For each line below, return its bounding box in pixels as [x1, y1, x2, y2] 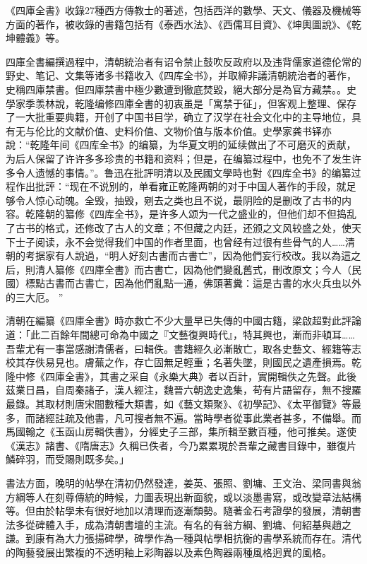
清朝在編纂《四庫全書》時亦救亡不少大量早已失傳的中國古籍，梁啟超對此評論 [6, 313, 361, 328]
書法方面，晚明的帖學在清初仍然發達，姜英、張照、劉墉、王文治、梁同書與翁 [6, 476, 361, 490]
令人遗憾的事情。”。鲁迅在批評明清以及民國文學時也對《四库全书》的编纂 [15, 165, 351, 180]
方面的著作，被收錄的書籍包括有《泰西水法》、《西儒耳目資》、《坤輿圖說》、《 [6, 16, 351, 31]
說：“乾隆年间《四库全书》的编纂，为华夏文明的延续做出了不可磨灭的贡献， [6, 137, 356, 152]
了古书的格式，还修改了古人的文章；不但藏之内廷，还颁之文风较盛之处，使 [6, 220, 351, 235]
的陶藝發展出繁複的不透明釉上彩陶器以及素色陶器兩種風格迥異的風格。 [6, 544, 332, 559]
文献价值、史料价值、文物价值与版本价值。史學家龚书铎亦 [64, 123, 332, 138]
